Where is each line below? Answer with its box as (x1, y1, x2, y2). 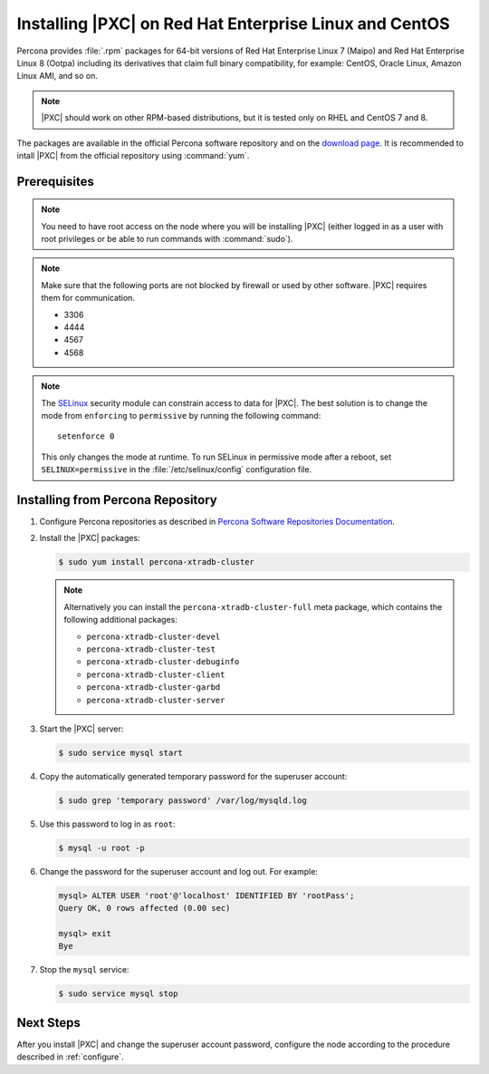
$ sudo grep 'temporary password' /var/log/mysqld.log (58, 795, 307, 806)
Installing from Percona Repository (16, 492, 217, 508)
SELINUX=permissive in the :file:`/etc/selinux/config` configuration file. (41, 464, 312, 475)
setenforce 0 (57, 431, 115, 441)
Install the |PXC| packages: (39, 533, 140, 544)
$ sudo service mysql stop (58, 989, 178, 999)
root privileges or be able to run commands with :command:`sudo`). (41, 234, 293, 245)
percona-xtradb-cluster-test (86, 643, 216, 654)
